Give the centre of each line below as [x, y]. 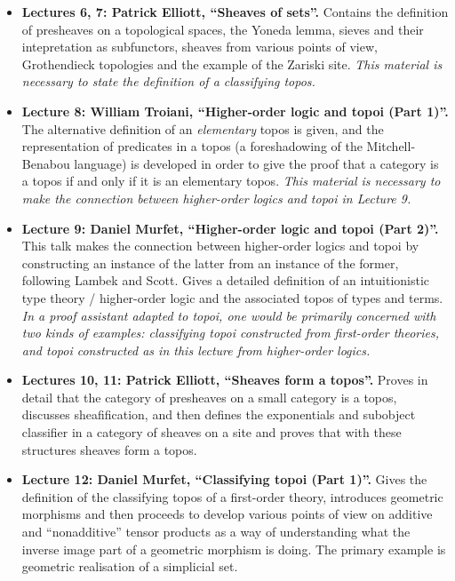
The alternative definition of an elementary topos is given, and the [203, 128]
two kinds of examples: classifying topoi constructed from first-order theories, [230, 333]
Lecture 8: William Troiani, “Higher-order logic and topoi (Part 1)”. [235, 111]
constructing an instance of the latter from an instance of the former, [210, 263]
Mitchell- [391, 146]
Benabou [46, 163]
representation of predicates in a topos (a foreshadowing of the [192, 146]
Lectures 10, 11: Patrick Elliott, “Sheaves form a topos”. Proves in [225, 380]
